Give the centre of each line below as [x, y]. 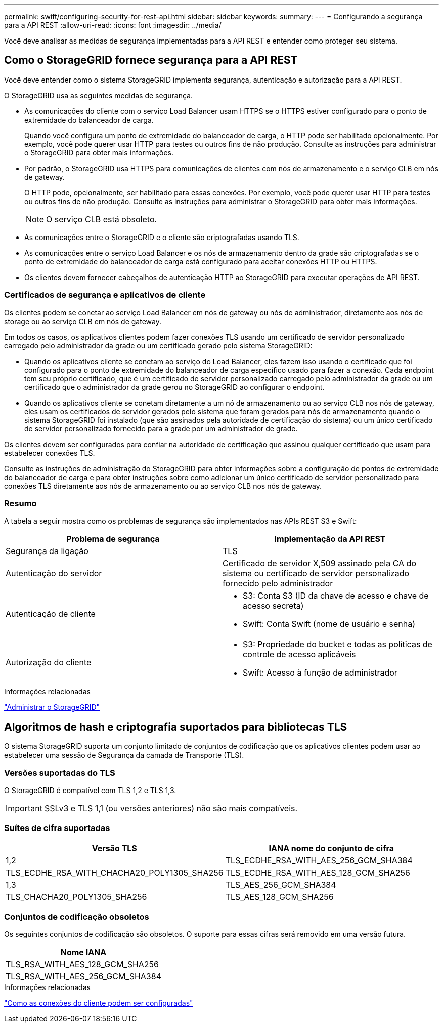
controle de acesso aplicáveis [299, 655]
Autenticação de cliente [51, 614]
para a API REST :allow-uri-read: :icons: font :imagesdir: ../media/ [113, 25]
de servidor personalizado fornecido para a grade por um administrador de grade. [161, 428]
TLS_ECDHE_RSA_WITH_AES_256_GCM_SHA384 [319, 860]
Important [24, 808]
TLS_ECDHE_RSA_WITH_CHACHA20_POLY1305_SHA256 [115, 872]
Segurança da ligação [47, 551]
